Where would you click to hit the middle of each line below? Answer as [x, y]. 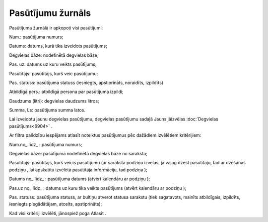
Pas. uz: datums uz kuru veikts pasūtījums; [53, 64]
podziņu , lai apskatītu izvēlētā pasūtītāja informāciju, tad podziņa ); [78, 170]
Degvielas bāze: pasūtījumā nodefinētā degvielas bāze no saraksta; [78, 154]
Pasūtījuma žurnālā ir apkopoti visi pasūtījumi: [56, 28]
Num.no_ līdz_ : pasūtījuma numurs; [46, 144]
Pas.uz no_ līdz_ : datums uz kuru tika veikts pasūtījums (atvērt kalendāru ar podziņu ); [98, 188]
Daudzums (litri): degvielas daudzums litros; [54, 101]
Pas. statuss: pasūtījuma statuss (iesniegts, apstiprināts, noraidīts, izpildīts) [86, 83]
